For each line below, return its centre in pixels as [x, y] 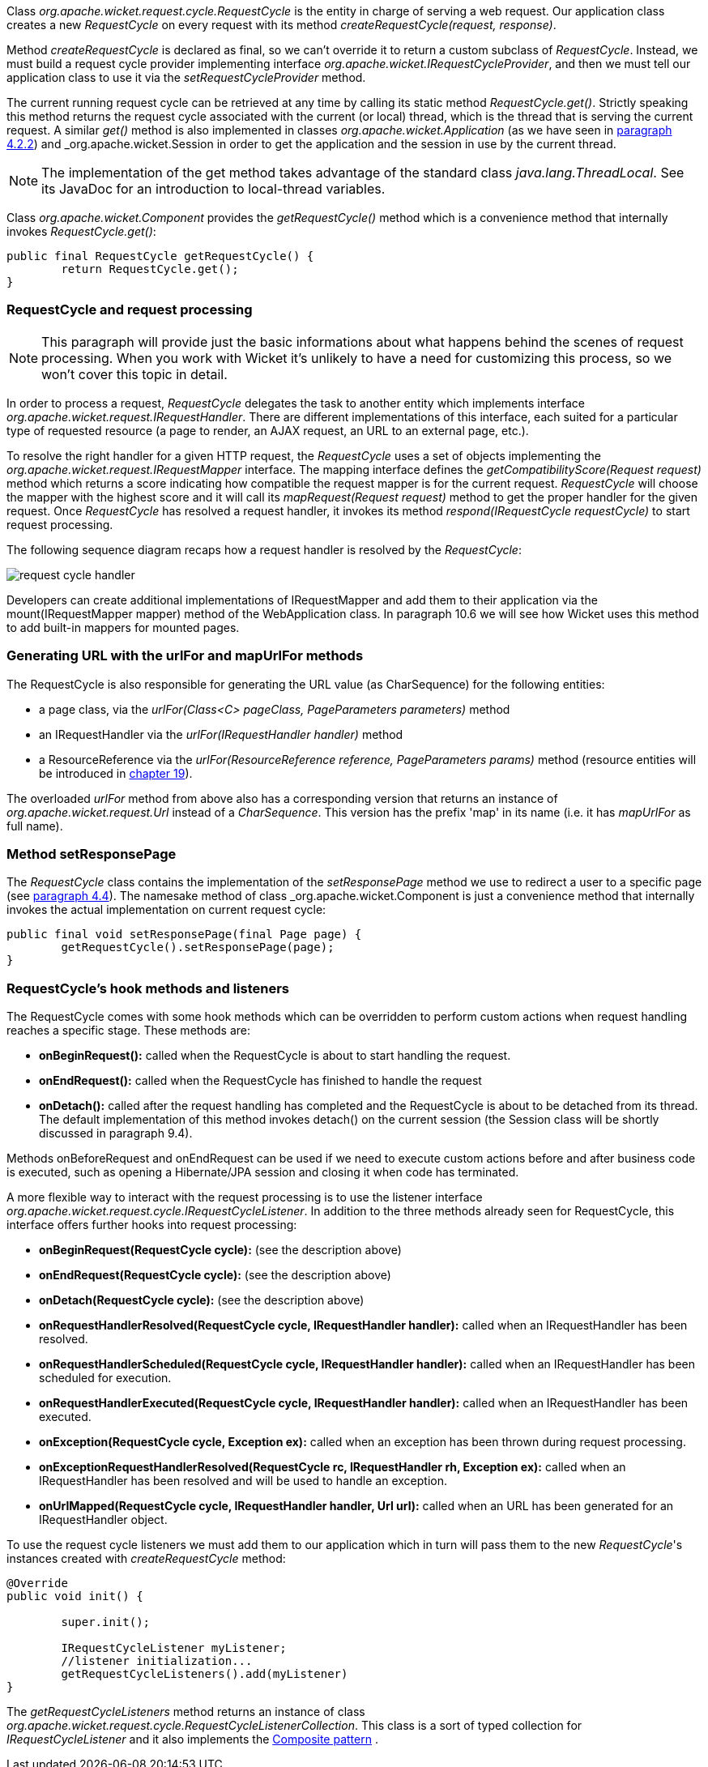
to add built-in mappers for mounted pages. [123, 627]
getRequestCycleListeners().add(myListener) [205, 1674]
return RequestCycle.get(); [150, 269]
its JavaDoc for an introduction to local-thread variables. [213, 189]
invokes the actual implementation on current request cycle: [166, 910]
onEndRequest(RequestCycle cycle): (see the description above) [215, 1275]
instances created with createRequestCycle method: [146, 1558]
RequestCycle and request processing [130, 310]
